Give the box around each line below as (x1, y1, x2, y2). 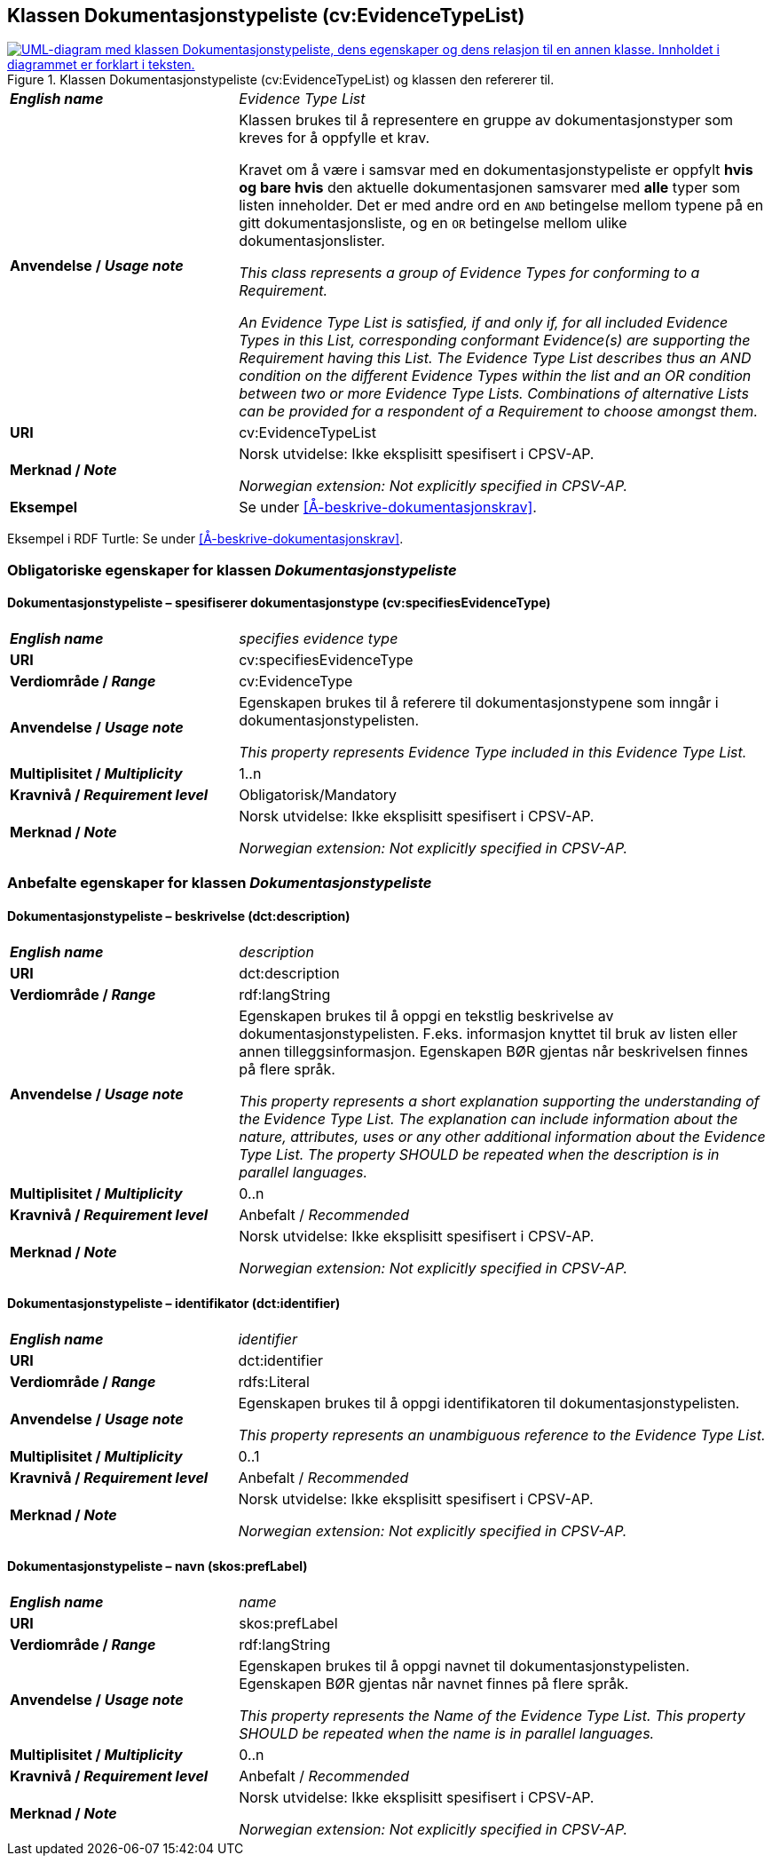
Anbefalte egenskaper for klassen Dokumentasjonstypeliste (7, 874, 432, 892)
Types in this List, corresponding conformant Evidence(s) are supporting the (239, 331, 751, 350)
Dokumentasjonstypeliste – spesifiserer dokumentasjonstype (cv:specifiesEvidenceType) (7, 595, 551, 611)
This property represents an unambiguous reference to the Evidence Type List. (238, 1425, 766, 1444)
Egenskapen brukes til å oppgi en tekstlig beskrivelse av (239, 1006, 614, 1025)
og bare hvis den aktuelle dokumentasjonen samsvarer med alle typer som (239, 178, 741, 197)
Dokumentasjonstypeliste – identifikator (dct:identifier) (7, 1296, 341, 1312)
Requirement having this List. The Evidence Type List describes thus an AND (239, 349, 752, 368)
